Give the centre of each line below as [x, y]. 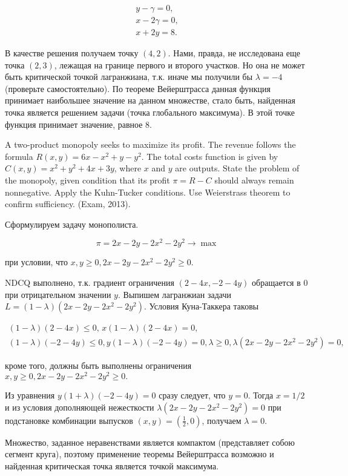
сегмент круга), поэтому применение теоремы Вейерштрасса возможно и [140, 454]
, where [128, 168]
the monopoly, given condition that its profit [87, 180]
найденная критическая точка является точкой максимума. [112, 465]
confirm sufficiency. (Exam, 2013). [68, 204]
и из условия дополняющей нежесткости [80, 407]
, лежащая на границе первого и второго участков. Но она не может [179, 64]
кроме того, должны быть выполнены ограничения [98, 365]
